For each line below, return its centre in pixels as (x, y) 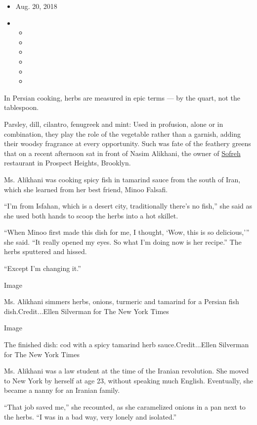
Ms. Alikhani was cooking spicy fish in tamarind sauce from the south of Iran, (122, 179)
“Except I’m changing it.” (43, 268)
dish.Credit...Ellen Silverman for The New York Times (86, 311)
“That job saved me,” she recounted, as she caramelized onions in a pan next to (125, 407)
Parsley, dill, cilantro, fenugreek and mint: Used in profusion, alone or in (114, 124)
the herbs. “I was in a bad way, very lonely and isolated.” (90, 416)
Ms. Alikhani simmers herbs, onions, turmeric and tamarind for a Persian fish (122, 301)
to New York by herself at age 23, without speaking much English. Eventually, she (129, 380)
